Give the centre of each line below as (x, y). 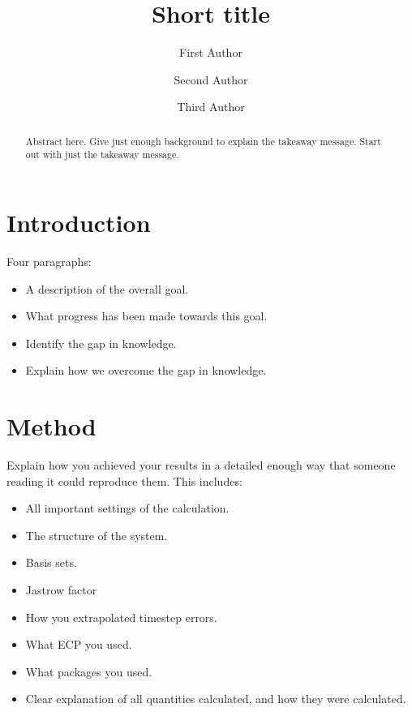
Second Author (211, 79)
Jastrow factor (61, 590)
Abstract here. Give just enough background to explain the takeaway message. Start (203, 141)
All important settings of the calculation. (127, 508)
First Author (211, 52)
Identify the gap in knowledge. (101, 343)
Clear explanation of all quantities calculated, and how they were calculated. (216, 699)
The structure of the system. (97, 535)
